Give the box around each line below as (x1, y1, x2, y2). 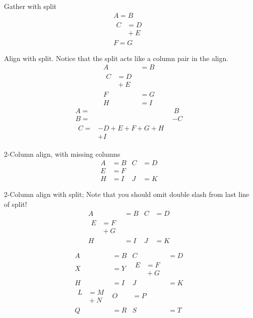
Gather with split (4, 1, 57, 11)
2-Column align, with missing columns (4, 148, 121, 159)
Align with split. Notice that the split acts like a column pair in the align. (4, 53, 229, 63)
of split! (4, 198, 27, 209)
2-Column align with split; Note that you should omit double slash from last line (4, 189, 250, 199)
